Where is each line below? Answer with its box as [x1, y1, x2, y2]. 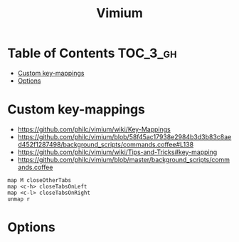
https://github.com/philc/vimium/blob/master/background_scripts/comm [17, 155, 230, 163]
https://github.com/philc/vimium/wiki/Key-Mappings [17, 125, 171, 133]
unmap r [7, 195, 31, 203]
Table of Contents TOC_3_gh [7, 45, 177, 61]
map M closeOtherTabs [7, 176, 72, 183]
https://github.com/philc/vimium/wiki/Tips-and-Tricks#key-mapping [17, 148, 218, 156]
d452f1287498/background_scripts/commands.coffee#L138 [17, 140, 194, 148]
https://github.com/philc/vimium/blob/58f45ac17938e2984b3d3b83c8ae [17, 132, 232, 141]
